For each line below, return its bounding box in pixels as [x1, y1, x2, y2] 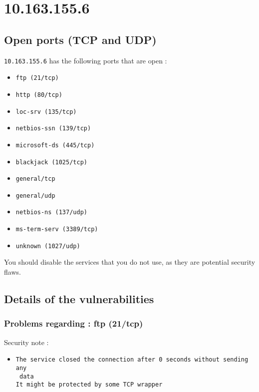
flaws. [4, 267, 21, 277]
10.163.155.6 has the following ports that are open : [4, 55, 167, 65]
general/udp [15, 192, 55, 199]
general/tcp [15, 175, 55, 183]
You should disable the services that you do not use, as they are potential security [4, 257, 256, 267]
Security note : [4, 337, 49, 347]
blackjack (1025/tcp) [15, 158, 87, 166]
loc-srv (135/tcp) [15, 108, 77, 115]
